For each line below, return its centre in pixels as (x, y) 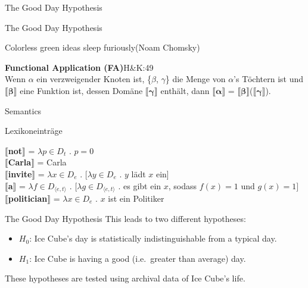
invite (20, 173)
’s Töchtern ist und (269, 79)
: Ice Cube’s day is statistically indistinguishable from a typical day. (153, 238)
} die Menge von (195, 79)
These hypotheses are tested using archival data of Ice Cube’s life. (125, 278)
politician (28, 198)
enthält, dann (185, 90)
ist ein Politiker (136, 198)
